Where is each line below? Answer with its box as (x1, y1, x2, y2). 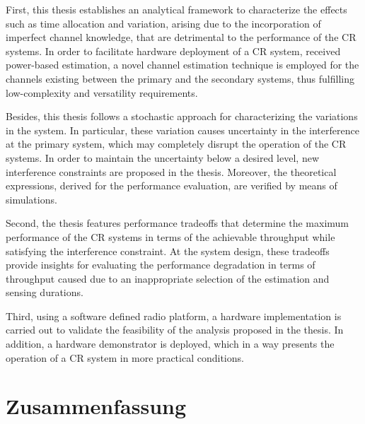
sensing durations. (6, 285, 83, 300)
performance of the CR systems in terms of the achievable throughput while (6, 229, 335, 244)
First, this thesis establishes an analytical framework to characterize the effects (6, 2, 347, 16)
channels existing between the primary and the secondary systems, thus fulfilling (6, 71, 354, 86)
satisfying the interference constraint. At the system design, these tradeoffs (6, 243, 330, 258)
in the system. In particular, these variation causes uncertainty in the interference (6, 122, 359, 137)
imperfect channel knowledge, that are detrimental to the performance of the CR (6, 30, 357, 45)
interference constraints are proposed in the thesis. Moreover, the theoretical (6, 164, 337, 179)
